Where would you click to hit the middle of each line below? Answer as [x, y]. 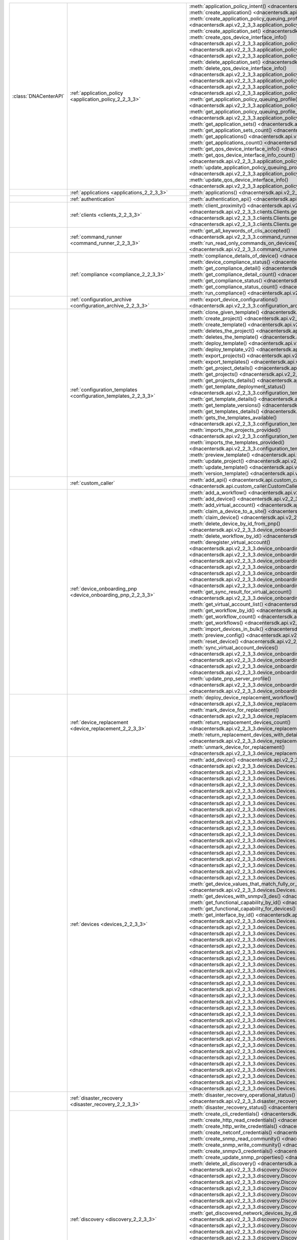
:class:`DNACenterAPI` [38, 96]
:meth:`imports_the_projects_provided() [235, 430]
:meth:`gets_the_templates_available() [233, 418]
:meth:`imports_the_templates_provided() [237, 442]
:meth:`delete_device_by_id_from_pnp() [235, 524]
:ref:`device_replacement [99, 722]
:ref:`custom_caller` [93, 483]
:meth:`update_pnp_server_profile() [230, 679]
